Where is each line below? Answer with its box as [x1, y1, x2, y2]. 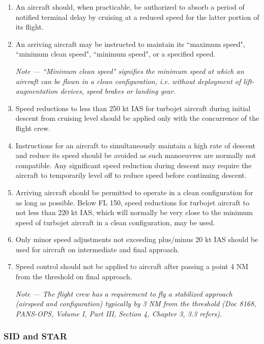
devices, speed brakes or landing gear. [60, 86, 176, 96]
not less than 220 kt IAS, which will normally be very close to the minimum [15, 207, 253, 218]
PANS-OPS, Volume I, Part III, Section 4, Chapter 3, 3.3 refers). [15, 308, 222, 319]
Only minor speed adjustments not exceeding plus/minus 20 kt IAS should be [15, 234, 258, 245]
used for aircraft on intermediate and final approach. [15, 244, 180, 254]
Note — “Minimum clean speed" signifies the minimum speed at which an [15, 65, 244, 76]
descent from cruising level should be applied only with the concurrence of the [15, 113, 259, 123]
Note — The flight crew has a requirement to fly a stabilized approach [15, 288, 232, 299]
